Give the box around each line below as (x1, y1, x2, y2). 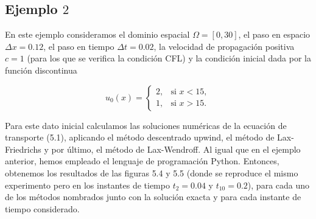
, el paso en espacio (238, 28, 311, 41)
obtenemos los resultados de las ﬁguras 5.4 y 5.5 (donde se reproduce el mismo (5, 166, 298, 179)
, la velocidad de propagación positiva (153, 40, 295, 52)
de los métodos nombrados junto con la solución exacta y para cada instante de (5, 190, 301, 203)
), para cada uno (247, 178, 310, 191)
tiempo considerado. (5, 202, 80, 215)
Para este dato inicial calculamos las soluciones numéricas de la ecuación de (5, 119, 287, 131)
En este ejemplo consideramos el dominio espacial (5, 28, 190, 41)
